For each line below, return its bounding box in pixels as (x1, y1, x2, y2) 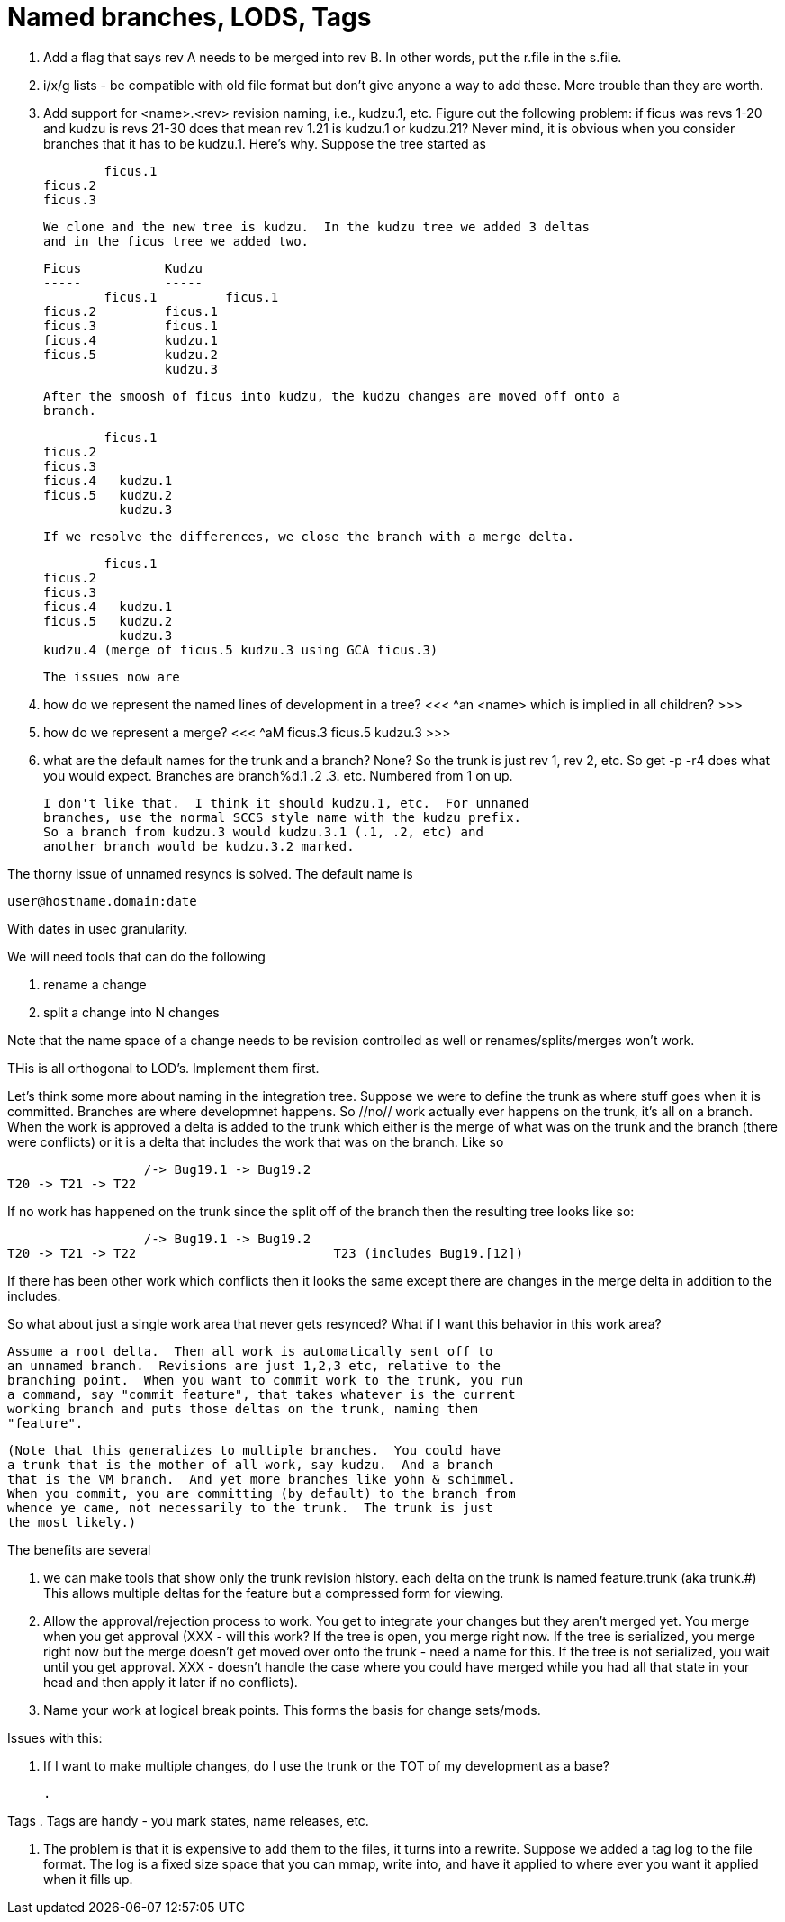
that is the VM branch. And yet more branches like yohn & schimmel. (7, 1471, 516, 1486)
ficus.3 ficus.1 (43, 318, 218, 333)
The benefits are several (7, 1541, 151, 1557)
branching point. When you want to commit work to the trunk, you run (7, 1372, 524, 1387)
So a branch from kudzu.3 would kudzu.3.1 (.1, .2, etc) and (43, 824, 483, 839)
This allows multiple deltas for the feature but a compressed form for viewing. (43, 1584, 504, 1601)
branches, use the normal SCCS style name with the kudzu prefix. (43, 809, 522, 825)
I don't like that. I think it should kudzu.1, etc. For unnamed (43, 795, 529, 810)
